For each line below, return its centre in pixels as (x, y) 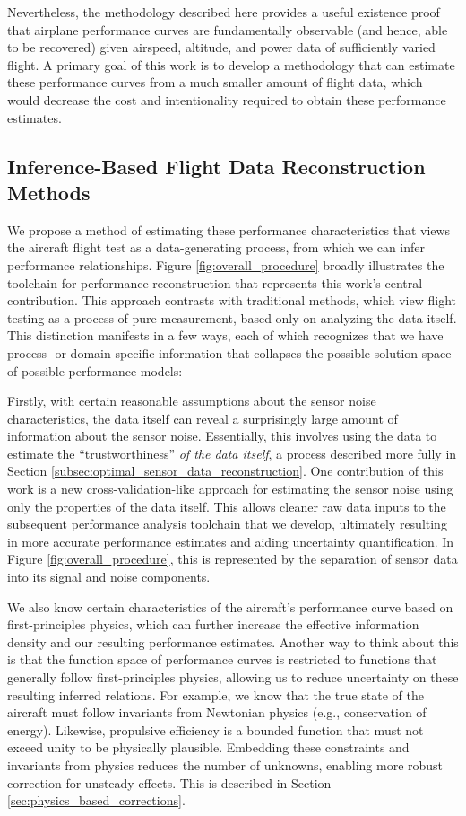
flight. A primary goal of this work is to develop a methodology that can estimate (231, 64)
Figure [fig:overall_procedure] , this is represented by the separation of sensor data (233, 559)
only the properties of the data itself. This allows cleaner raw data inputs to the (227, 506)
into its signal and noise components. (109, 577)
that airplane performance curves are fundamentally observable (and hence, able (228, 29)
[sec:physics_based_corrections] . (96, 800)
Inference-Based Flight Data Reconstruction (216, 166)
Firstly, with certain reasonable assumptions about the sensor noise (192, 401)
